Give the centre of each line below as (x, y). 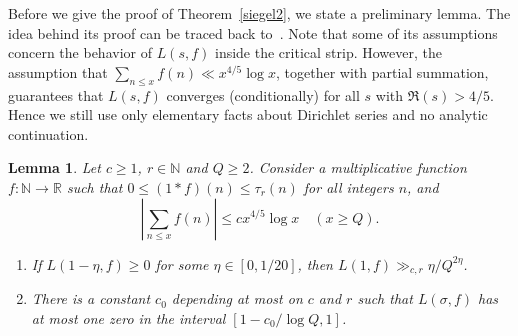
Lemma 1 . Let (54, 167)
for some (182, 263)
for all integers (348, 186)
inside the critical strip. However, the (328, 52)
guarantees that (56, 94)
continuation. (48, 133)
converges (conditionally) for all (263, 94)
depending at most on (237, 298)
